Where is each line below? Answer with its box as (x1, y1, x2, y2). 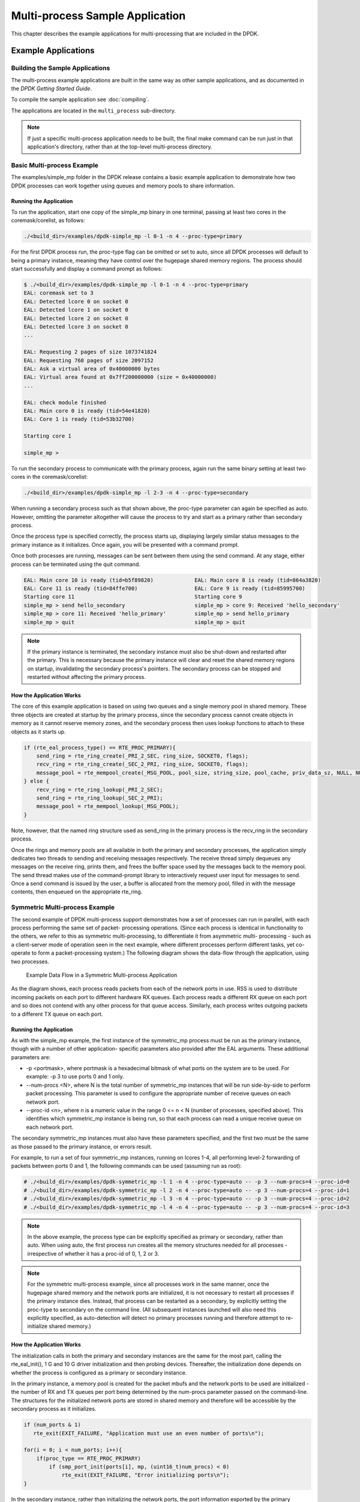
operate (11, 949, 31, 956)
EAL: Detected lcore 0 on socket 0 (23, 298, 128, 305)
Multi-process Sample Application (11, 9, 186, 22)
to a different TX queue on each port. (11, 1010, 103, 1018)
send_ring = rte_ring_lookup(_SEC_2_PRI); (36, 794, 163, 801)
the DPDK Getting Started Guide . (11, 85, 92, 93)
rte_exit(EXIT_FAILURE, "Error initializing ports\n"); (61, 1472, 230, 1479)
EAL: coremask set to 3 (23, 290, 94, 297)
